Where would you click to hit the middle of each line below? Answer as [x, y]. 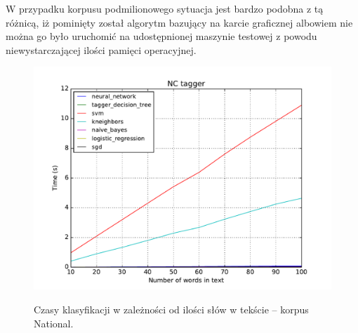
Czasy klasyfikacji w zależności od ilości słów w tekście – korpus [171, 309]
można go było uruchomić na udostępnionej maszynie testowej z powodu [161, 36]
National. [54, 323]
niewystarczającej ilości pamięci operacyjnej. [101, 49]
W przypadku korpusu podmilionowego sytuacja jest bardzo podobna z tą [165, 8]
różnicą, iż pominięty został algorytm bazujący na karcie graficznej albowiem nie [179, 22]
